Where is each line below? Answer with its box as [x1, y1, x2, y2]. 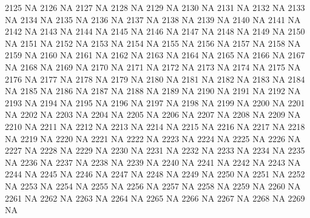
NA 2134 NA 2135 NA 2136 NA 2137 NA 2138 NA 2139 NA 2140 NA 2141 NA [5, 13, 301, 26]
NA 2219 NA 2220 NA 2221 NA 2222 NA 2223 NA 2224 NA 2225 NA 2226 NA [5, 132, 301, 145]
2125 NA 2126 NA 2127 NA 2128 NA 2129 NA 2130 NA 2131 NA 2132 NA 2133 [5, 1, 305, 13]
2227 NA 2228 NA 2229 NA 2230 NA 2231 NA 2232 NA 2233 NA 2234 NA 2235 [5, 144, 305, 157]
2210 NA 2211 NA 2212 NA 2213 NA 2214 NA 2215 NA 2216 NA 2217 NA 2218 [5, 120, 305, 132]
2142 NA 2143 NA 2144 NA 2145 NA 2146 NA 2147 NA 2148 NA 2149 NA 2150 [5, 25, 305, 38]
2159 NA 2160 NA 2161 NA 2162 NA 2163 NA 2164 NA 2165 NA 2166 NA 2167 [5, 49, 305, 61]
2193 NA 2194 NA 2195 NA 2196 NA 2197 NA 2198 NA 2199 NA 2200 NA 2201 [5, 96, 305, 109]
